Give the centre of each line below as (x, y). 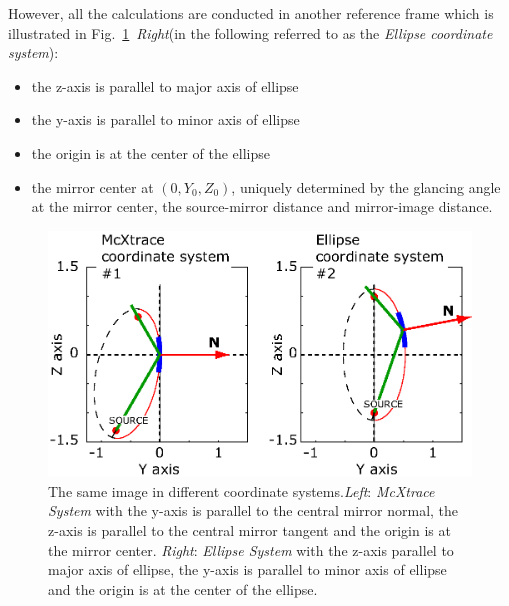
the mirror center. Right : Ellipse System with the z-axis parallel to (251, 549)
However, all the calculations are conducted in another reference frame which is (251, 13)
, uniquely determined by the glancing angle (366, 186)
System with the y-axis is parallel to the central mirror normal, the (253, 510)
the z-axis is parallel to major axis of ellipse (165, 85)
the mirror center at (92, 186)
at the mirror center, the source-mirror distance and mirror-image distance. (262, 206)
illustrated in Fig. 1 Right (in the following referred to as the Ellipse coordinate (250, 32)
